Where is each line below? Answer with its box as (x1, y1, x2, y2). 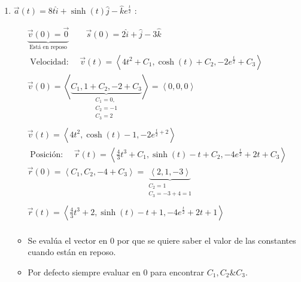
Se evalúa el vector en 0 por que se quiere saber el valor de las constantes (28, 234, 296, 246)
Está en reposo (29, 44, 67, 50)
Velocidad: (30, 57, 69, 66)
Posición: (30, 150, 63, 159)
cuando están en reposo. (28, 246, 116, 258)
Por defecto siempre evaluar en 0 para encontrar (28, 266, 205, 278)
